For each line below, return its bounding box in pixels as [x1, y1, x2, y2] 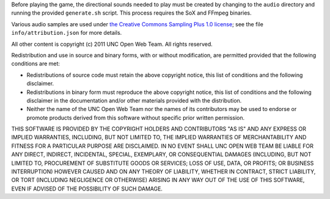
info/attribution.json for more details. [11, 29, 122, 37]
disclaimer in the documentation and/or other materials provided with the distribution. [26, 96, 242, 104]
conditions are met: [11, 60, 61, 67]
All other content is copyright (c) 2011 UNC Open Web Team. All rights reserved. [11, 40, 213, 48]
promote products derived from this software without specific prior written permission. [26, 114, 245, 121]
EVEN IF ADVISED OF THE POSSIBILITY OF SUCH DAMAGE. [11, 185, 163, 192]
